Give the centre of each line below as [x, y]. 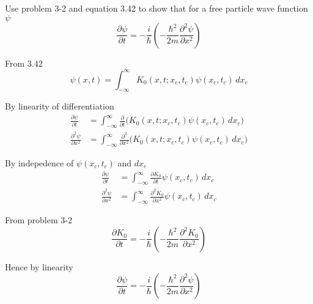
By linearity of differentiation [60, 106]
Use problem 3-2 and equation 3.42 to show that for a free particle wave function [156, 8]
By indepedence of [39, 162]
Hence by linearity [39, 266]
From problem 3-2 [39, 220]
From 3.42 [24, 63]
